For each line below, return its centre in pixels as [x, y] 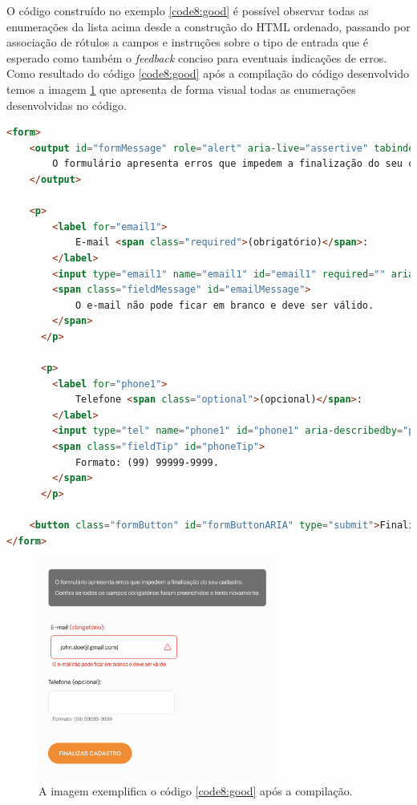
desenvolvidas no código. [67, 105]
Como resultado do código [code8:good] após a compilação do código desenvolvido [208, 73]
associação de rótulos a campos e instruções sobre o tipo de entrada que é [187, 42]
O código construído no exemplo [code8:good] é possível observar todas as [188, 10]
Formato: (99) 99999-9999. [147, 462]
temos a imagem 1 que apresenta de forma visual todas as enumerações [181, 89]
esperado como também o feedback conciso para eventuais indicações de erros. [197, 57]
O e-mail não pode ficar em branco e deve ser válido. [225, 305]
